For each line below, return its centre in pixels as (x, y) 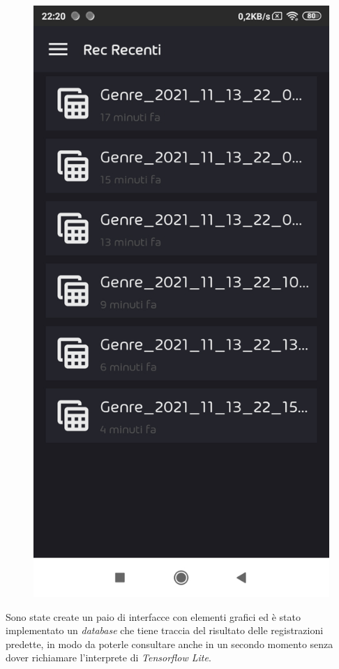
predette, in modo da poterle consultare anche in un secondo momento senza (169, 644)
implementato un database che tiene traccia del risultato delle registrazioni (165, 630)
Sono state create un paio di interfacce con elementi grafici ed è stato (153, 616)
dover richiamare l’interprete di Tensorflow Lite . (108, 657)
